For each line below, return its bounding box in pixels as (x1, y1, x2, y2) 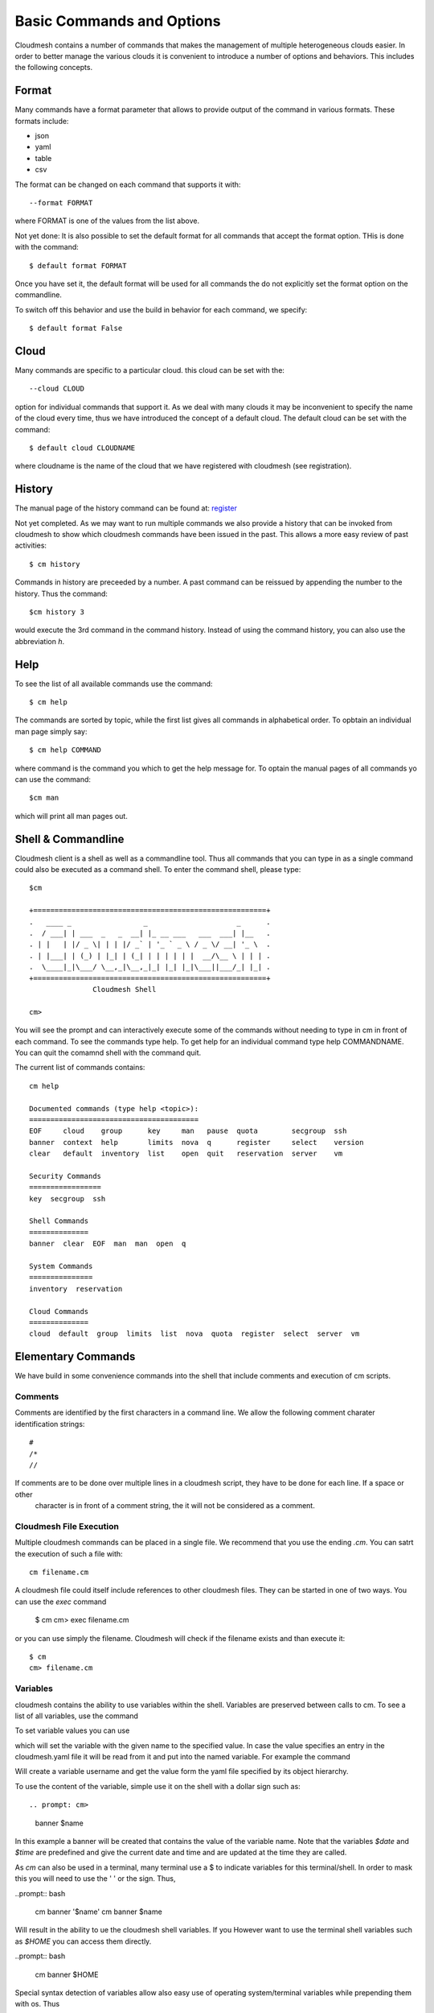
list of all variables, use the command (14, 1711, 138, 1721)
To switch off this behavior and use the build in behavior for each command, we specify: (14, 304, 308, 314)
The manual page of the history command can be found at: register (14, 503, 237, 513)
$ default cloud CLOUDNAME (29, 443, 136, 453)
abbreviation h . (14, 636, 64, 646)
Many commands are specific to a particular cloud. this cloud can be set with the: (14, 366, 285, 374)
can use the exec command (14, 1597, 107, 1606)
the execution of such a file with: (14, 1548, 124, 1558)
